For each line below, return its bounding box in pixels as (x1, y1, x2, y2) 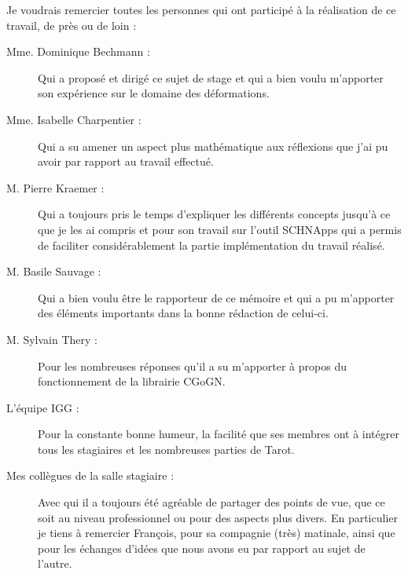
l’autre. (38, 555, 72, 572)
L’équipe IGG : (6, 399, 79, 415)
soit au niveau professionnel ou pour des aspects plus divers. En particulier (38, 509, 398, 525)
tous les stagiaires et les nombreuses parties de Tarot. (38, 441, 295, 457)
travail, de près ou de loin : (6, 16, 137, 33)
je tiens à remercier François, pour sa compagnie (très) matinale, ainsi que (38, 525, 395, 541)
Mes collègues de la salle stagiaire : (6, 467, 175, 484)
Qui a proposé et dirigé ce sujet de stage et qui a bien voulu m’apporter (38, 69, 384, 86)
